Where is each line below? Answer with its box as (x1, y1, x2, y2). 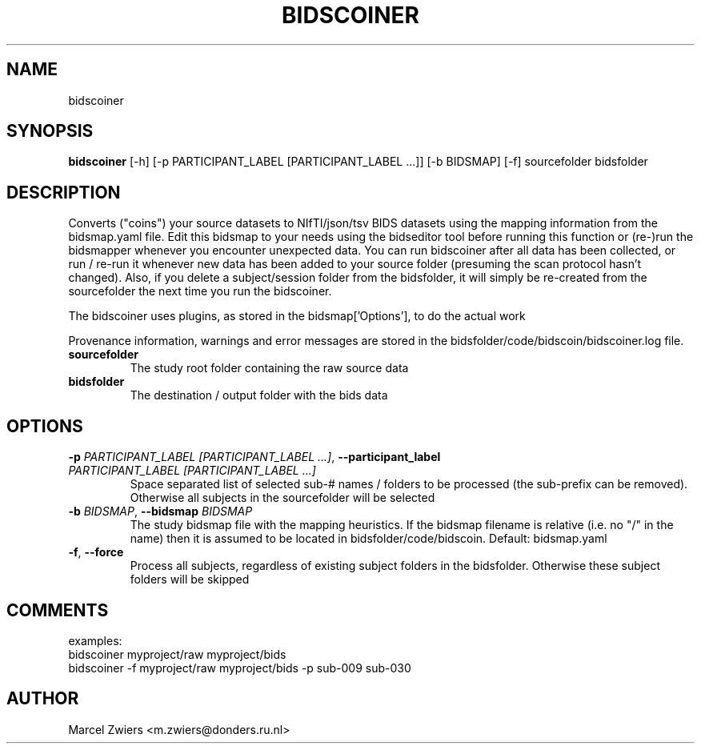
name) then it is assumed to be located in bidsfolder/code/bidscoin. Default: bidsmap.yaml (130, 531, 607, 546)
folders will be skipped (130, 572, 250, 587)
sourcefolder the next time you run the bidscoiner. (68, 284, 332, 299)
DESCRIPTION (6, 182, 121, 203)
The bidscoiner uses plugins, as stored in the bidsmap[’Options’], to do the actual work (68, 309, 526, 323)
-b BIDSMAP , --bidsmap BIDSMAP (68, 504, 253, 519)
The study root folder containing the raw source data (130, 361, 409, 375)
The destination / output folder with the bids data (130, 388, 388, 403)
